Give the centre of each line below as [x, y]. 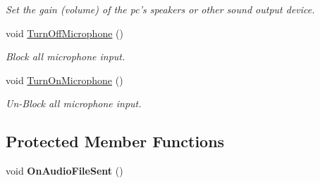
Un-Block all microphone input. [74, 103]
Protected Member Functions [115, 141]
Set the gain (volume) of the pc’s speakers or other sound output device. [160, 9]
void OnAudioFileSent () [64, 171]
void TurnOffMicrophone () [64, 33]
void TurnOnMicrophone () [64, 80]
